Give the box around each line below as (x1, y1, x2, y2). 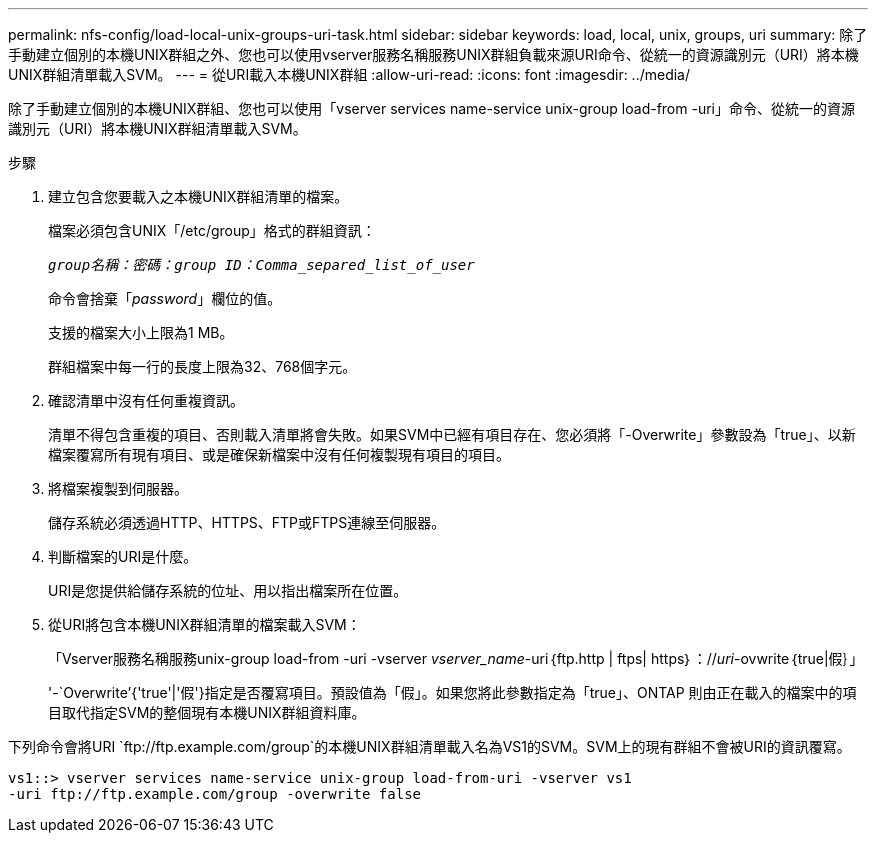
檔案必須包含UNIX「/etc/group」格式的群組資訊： (48, 222, 376, 239)
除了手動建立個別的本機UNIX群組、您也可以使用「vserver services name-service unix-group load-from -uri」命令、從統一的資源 (8, 100, 855, 117)
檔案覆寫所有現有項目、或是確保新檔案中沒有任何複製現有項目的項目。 (48, 446, 510, 463)
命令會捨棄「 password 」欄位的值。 (48, 290, 282, 307)
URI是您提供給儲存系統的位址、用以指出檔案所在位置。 (48, 582, 408, 599)
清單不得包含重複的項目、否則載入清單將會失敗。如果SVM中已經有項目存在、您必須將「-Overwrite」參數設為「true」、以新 (48, 426, 856, 443)
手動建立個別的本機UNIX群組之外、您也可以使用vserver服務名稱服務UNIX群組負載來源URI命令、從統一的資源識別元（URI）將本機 (8, 46, 859, 63)
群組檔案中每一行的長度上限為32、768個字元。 (48, 358, 357, 375)
